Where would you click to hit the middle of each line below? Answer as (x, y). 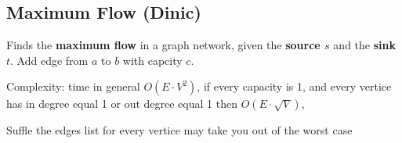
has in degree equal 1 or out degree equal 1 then (122, 104)
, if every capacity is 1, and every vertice (294, 86)
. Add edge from (49, 60)
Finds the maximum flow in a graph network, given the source (163, 45)
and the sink (364, 45)
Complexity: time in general (73, 86)
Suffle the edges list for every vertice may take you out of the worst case (179, 130)
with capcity (152, 60)
